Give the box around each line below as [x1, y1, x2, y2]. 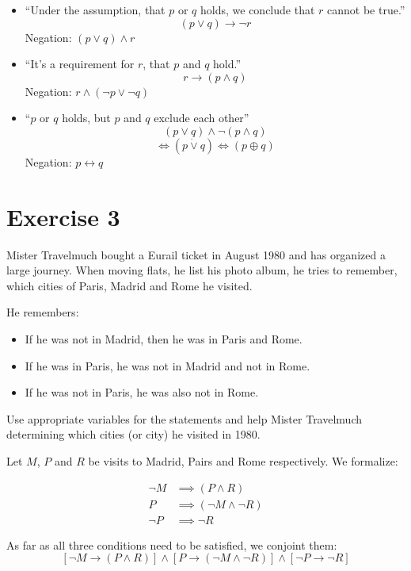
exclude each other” [154, 109, 249, 126]
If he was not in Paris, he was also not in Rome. [25, 384, 259, 400]
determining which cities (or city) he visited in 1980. [6, 426, 261, 443]
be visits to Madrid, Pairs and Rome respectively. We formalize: [88, 453, 398, 469]
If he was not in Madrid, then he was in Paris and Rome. [25, 331, 303, 347]
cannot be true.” [327, 2, 405, 17]
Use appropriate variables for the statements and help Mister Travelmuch [6, 410, 362, 427]
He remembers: [6, 304, 79, 320]
